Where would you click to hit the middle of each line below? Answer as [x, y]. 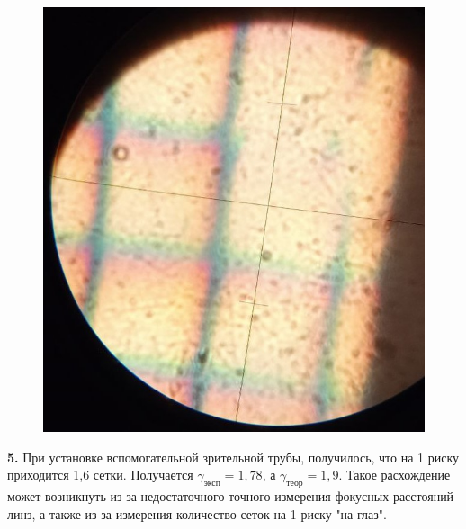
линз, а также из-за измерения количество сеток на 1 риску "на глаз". [197, 513]
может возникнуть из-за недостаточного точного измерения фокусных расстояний [231, 496]
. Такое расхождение [394, 475]
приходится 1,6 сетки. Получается [100, 475]
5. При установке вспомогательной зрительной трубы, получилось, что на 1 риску [233, 457]
